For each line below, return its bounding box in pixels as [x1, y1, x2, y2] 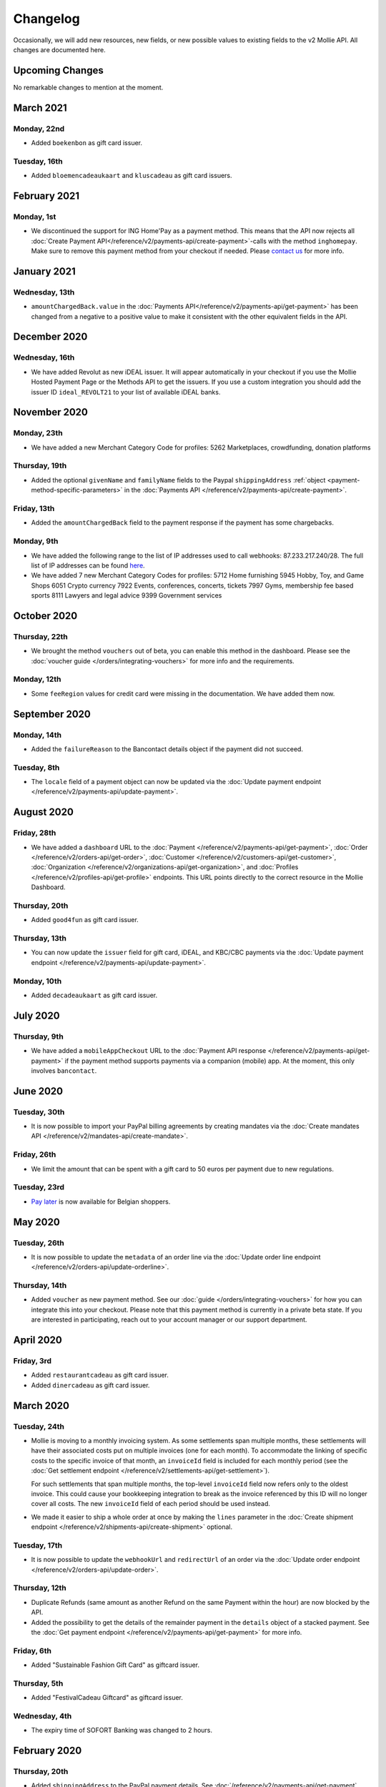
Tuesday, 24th [13, 1421, 64, 1431]
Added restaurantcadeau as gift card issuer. [31, 1371, 169, 1380]
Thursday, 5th [13, 1678, 64, 1688]
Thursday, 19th [13, 461, 67, 471]
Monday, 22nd [13, 124, 65, 134]
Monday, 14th [13, 730, 62, 740]
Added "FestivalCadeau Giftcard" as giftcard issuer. [31, 1693, 184, 1702]
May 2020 [13, 1216, 60, 1228]
